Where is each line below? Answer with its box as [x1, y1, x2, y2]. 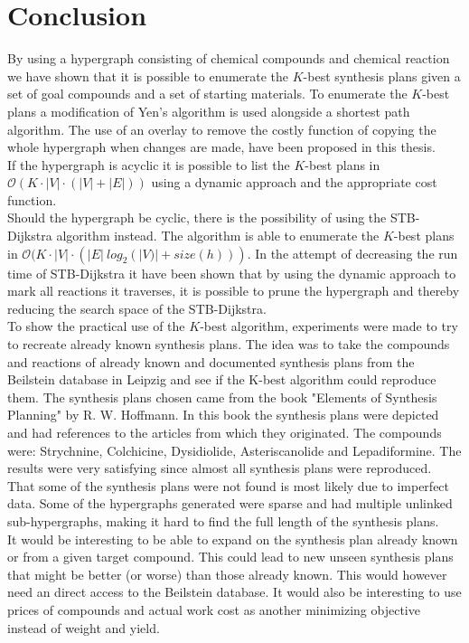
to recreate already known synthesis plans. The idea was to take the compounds [7, 335, 450, 354]
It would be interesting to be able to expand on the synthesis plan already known [7, 529, 458, 548]
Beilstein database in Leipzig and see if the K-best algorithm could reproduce [7, 370, 436, 389]
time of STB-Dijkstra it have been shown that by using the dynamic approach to [7, 263, 456, 282]
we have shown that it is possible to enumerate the [7, 66, 289, 85]
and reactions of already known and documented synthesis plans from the [7, 352, 415, 371]
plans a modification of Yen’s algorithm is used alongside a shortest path [7, 101, 410, 120]
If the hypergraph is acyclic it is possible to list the [7, 155, 290, 174]
